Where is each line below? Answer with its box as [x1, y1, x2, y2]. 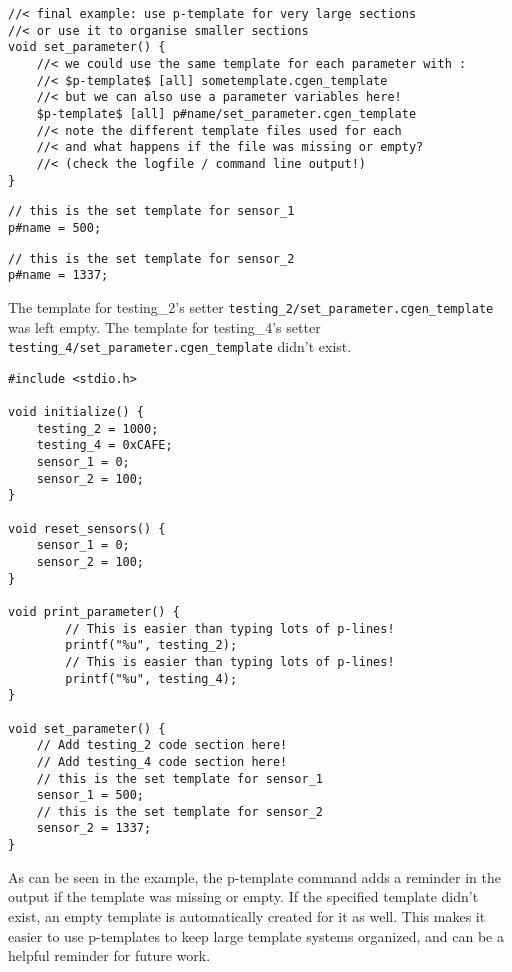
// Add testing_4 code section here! [36, 754, 288, 769]
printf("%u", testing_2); [65, 638, 238, 653]
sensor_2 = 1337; [36, 821, 152, 836]
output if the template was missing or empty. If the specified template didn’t [8, 886, 479, 907]
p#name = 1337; [8, 268, 109, 283]
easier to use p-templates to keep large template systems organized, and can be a [8, 925, 504, 946]
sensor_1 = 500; [36, 788, 145, 803]
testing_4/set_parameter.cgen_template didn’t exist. [8, 336, 352, 357]
